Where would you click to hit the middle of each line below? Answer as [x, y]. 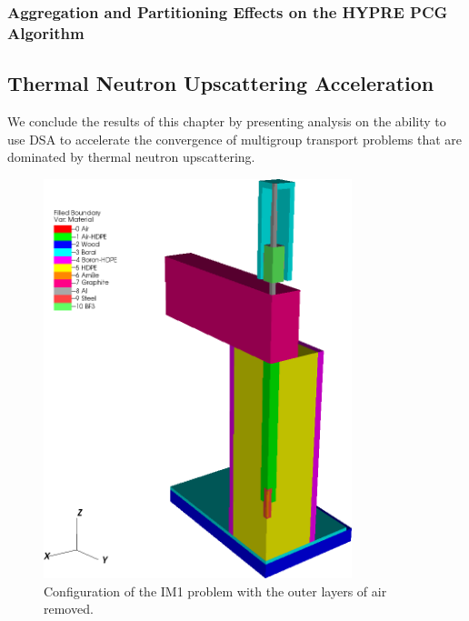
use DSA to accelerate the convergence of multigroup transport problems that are [235, 139]
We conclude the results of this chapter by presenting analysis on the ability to [227, 120]
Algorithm [46, 32]
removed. [69, 609]
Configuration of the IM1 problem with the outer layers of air [215, 591]
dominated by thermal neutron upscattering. [131, 157]
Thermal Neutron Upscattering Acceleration [221, 83]
